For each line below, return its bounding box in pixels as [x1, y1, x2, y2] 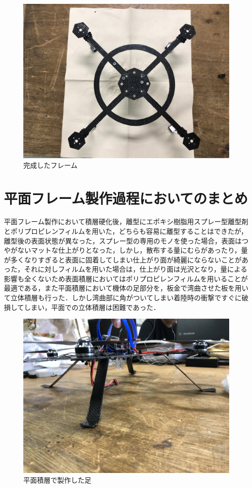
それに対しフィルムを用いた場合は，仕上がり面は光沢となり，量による [24, 264, 248, 274]
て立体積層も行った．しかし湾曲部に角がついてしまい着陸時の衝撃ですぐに [4, 293, 242, 303]
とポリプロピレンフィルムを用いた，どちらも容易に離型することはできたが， [4, 226, 248, 236]
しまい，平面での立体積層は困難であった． [24, 302, 160, 312]
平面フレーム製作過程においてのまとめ [4, 188, 248, 208]
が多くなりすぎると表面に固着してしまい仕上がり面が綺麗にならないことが [4, 254, 242, 264]
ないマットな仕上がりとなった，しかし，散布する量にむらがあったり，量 [17, 245, 248, 255]
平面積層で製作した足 [23, 474, 91, 485]
